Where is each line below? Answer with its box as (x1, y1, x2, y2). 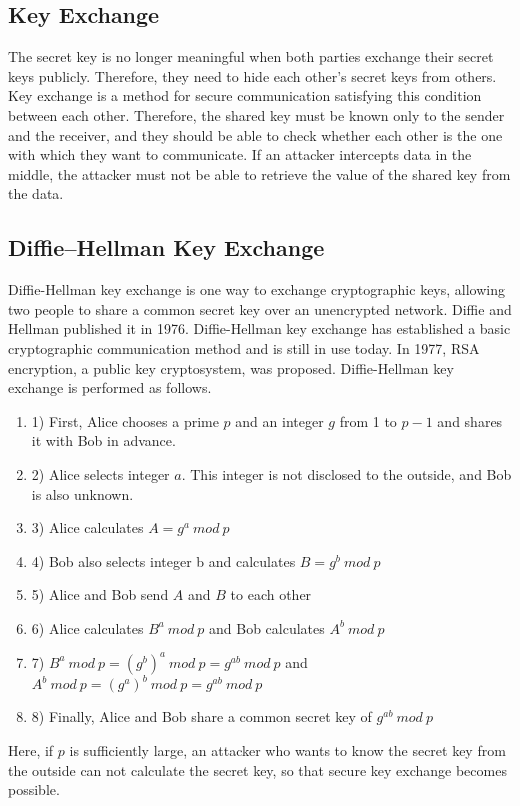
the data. (8, 183, 64, 204)
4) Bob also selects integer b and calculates (31, 550, 296, 571)
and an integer (235, 410, 324, 431)
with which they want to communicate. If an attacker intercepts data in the (8, 144, 472, 165)
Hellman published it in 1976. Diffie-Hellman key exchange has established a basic (8, 318, 511, 339)
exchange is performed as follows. (8, 377, 212, 398)
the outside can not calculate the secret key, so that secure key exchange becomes (8, 759, 507, 780)
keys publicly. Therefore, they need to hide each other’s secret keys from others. (8, 65, 497, 86)
